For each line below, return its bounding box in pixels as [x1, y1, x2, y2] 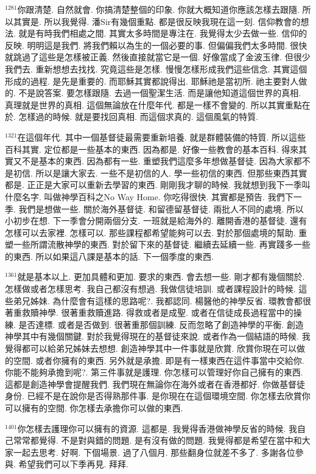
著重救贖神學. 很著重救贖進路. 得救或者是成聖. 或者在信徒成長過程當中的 [5, 306, 293, 319]
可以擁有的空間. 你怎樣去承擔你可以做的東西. [5, 402, 183, 414]
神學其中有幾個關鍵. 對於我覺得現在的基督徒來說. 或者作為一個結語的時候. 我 [5, 330, 311, 343]
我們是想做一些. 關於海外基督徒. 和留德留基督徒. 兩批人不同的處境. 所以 [18, 202, 304, 215]
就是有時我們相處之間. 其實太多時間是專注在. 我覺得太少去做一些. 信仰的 [18, 27, 307, 40]
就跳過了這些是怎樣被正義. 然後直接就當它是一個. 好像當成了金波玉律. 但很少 [5, 51, 311, 63]
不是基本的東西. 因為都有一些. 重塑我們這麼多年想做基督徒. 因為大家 [21, 155, 293, 167]
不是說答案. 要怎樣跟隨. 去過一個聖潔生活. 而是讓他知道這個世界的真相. [18, 86, 301, 99]
